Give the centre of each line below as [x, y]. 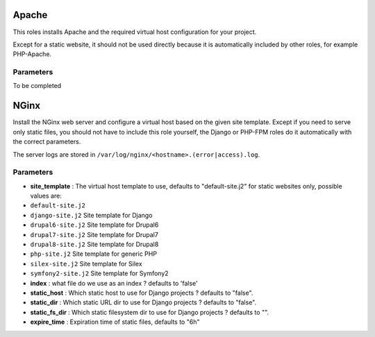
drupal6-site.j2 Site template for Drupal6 [94, 225]
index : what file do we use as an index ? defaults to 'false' [114, 283]
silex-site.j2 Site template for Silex [86, 263]
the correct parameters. [47, 141]
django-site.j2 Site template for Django [91, 215]
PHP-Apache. [32, 54]
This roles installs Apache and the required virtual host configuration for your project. [135, 32]
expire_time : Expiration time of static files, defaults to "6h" [115, 322]
